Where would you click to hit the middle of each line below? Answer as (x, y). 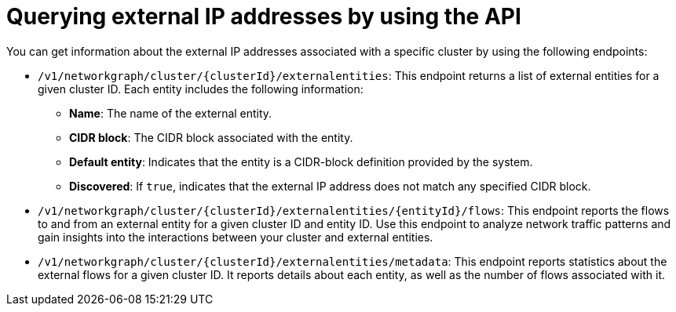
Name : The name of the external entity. (171, 113)
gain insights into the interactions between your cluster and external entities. (236, 237)
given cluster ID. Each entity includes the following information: (201, 89)
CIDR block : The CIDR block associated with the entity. (211, 137)
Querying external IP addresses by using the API (264, 16)
